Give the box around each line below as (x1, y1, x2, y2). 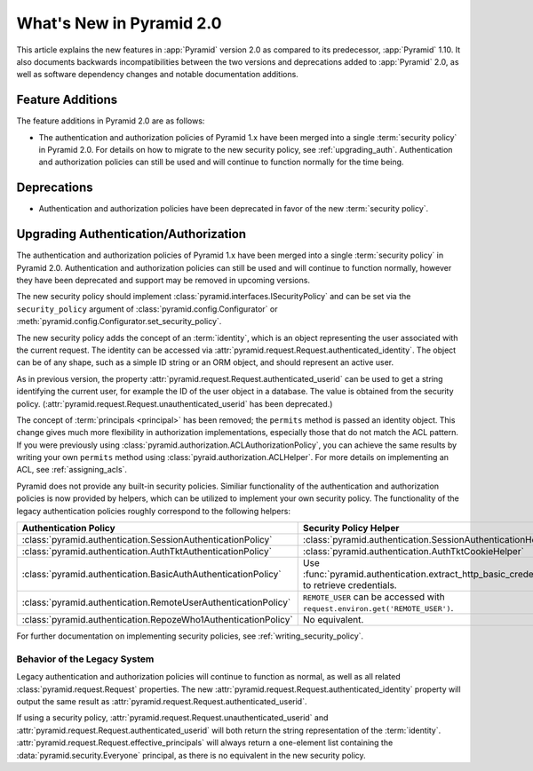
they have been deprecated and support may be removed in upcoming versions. (16, 275, 311, 285)
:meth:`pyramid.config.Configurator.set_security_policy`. (16, 316, 222, 327)
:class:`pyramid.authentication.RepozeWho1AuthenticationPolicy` (21, 614, 293, 626)
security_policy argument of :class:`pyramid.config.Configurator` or (16, 303, 278, 314)
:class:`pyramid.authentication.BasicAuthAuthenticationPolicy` (21, 568, 282, 581)
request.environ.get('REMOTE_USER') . (302, 602, 454, 615)
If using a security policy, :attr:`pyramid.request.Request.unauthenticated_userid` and (16, 712, 329, 723)
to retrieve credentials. (302, 579, 397, 592)
